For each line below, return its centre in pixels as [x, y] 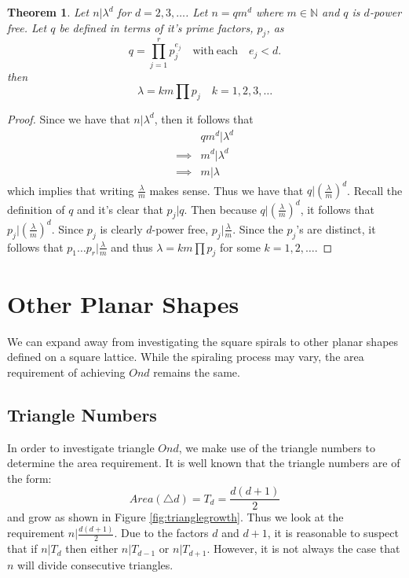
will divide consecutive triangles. [95, 564]
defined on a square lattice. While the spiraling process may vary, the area [186, 357]
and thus [132, 247]
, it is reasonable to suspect [333, 533]
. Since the [258, 228]
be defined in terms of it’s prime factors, [156, 27]
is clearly [121, 228]
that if [22, 549]
